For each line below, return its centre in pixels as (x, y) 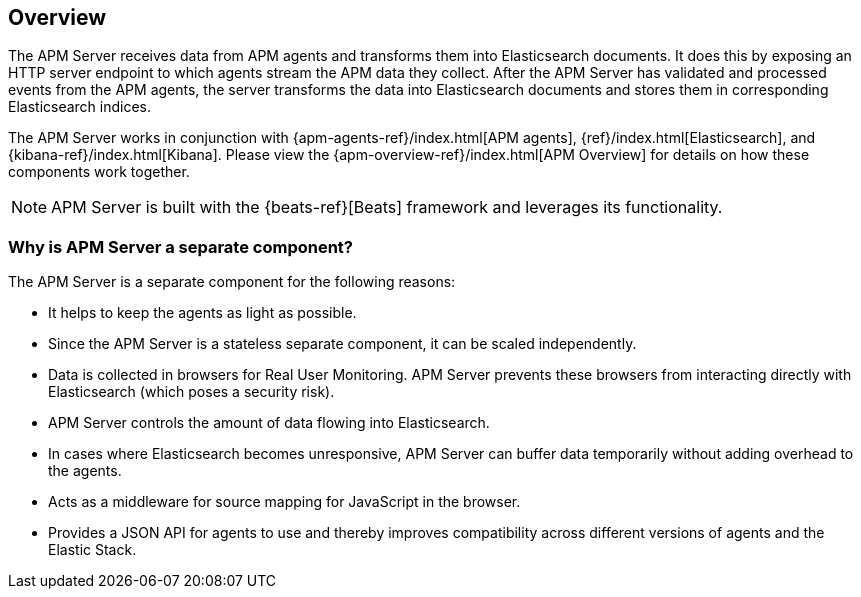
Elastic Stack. (92, 550)
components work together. (99, 172)
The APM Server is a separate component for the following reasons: (232, 282)
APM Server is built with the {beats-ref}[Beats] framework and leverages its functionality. (387, 207)
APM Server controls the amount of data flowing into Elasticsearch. (269, 423)
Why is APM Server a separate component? (181, 246)
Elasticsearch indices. (80, 107)
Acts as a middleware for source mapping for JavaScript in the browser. (284, 502)
